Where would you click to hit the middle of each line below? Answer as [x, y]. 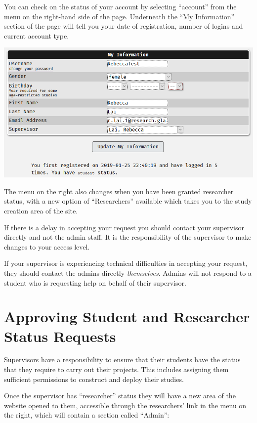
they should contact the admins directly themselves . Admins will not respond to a [128, 273]
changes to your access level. [47, 246]
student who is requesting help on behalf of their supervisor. [95, 282]
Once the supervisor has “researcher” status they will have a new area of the [120, 396]
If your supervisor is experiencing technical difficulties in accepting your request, [126, 263]
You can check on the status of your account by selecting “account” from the [120, 6]
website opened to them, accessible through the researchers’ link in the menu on [125, 405]
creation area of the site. [41, 210]
